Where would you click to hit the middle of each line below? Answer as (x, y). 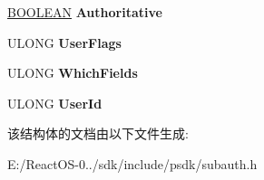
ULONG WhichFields (73, 73)
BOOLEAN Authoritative (85, 12)
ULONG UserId (55, 103)
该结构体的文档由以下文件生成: (98, 133)
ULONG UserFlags (64, 42)
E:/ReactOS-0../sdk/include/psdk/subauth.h (132, 163)
